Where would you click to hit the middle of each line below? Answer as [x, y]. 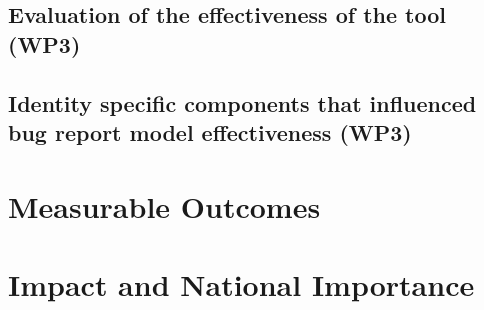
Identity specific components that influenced [242, 102]
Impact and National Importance [241, 283]
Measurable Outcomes [164, 205]
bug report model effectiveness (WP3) [210, 131]
